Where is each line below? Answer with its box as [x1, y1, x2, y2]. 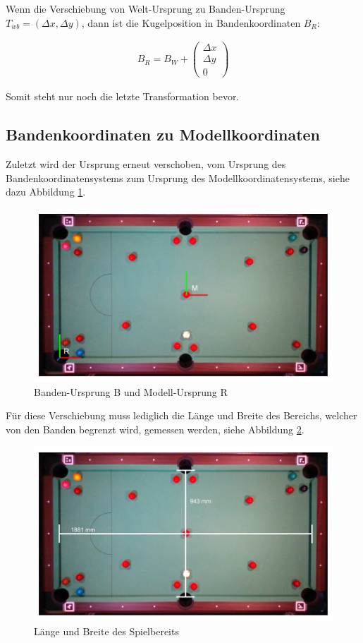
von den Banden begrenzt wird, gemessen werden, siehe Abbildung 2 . [6, 421, 304, 436]
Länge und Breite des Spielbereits [34, 623, 179, 638]
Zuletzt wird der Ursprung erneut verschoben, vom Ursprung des [6, 157, 286, 172]
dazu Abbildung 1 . [6, 184, 86, 199]
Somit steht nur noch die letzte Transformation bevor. [6, 89, 240, 104]
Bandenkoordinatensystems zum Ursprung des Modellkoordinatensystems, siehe [6, 170, 350, 185]
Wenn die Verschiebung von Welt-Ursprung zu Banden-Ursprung [6, 1, 285, 16]
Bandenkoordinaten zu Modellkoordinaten [6, 124, 321, 145]
